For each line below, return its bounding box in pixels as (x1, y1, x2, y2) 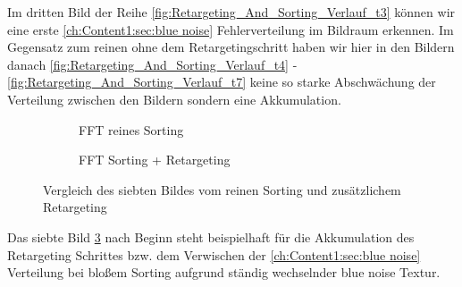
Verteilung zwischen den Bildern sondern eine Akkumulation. (7, 89, 341, 108)
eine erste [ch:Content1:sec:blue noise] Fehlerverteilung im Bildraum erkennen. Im (7, 20, 454, 38)
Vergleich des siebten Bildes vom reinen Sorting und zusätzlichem (43, 180, 401, 198)
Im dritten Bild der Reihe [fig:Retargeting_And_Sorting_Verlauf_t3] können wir (7, 3, 456, 21)
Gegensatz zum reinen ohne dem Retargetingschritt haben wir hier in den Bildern (7, 38, 455, 56)
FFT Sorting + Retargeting (79, 150, 231, 169)
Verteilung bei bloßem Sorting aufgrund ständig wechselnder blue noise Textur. (7, 263, 441, 282)
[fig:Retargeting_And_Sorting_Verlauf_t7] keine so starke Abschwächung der (7, 72, 436, 91)
